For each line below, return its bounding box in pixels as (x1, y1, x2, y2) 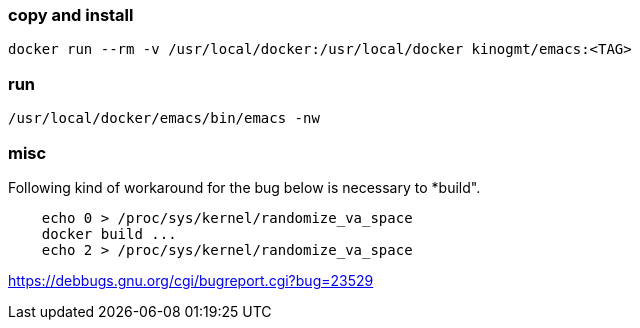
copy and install (8, 5, 134, 25)
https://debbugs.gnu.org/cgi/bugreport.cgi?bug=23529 (8, 271, 374, 289)
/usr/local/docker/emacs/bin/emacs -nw (8, 110, 320, 127)
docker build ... (41, 225, 177, 242)
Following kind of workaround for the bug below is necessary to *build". (8, 178, 481, 196)
